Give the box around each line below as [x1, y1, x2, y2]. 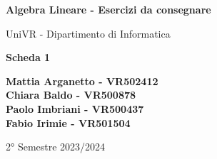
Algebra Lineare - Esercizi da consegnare [6, 2, 211, 16]
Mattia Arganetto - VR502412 [6, 73, 158, 88]
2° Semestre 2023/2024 [6, 139, 106, 154]
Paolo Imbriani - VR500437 [6, 101, 144, 116]
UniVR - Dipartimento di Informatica [6, 26, 171, 40]
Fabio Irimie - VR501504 [6, 115, 131, 130]
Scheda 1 [6, 50, 51, 65]
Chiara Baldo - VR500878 [6, 87, 136, 102]
